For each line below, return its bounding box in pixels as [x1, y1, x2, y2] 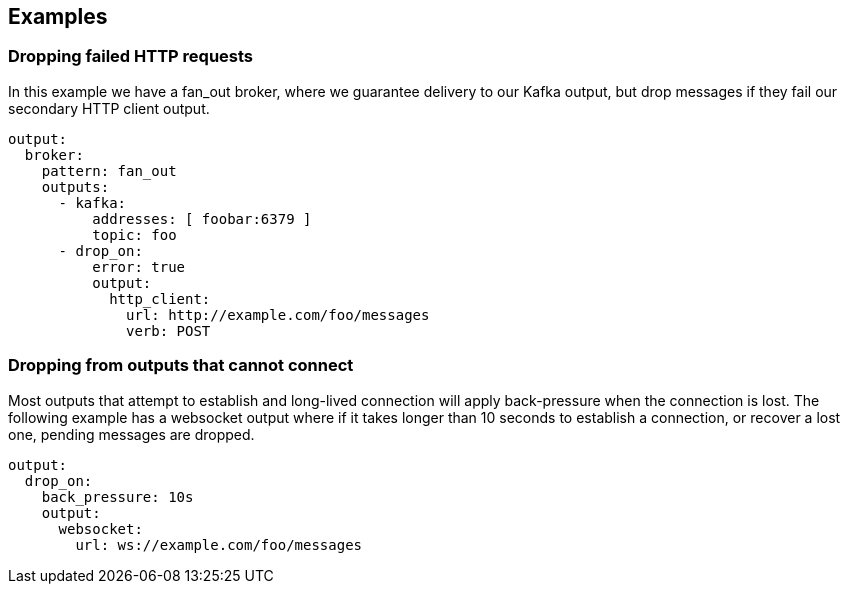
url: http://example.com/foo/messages [126, 306, 430, 323]
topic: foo [92, 226, 177, 243]
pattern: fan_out [41, 162, 177, 179]
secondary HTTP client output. [8, 99, 210, 117]
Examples [8, 4, 108, 29]
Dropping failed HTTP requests [8, 46, 254, 67]
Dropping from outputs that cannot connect [8, 355, 354, 376]
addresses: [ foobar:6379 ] [92, 210, 312, 227]
